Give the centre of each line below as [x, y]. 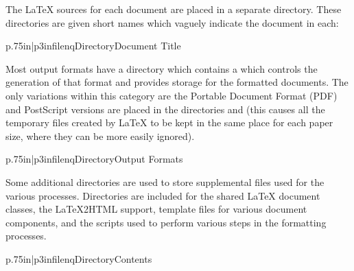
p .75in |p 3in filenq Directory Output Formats [94, 159]
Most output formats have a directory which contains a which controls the [162, 68]
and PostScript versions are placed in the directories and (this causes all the [165, 109]
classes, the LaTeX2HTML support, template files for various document [156, 209]
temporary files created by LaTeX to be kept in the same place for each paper [169, 122]
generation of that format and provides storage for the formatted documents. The [177, 82]
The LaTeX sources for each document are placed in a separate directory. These [174, 9]
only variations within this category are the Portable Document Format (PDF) [172, 95]
